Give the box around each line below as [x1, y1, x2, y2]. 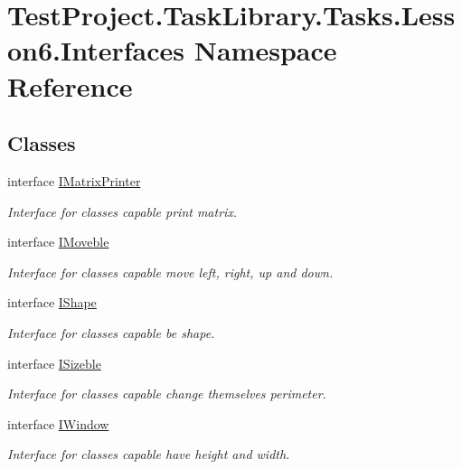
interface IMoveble [7, 232, 109, 251]
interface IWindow [7, 414, 109, 433]
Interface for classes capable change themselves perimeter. [7, 384, 326, 403]
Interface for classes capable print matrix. [7, 202, 238, 220]
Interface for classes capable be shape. [7, 323, 215, 342]
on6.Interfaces [7, 32, 185, 69]
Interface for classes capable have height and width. [7, 445, 290, 464]
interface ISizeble [7, 353, 101, 372]
